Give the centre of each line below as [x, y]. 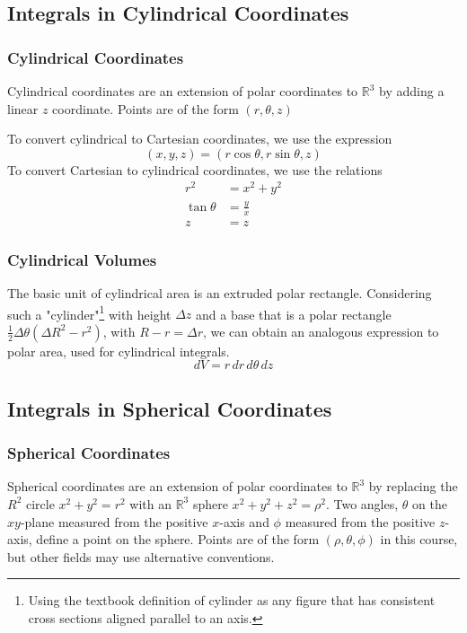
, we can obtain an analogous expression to [321, 331]
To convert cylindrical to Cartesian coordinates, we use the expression [200, 139]
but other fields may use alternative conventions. [141, 556]
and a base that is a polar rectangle [294, 314]
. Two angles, [362, 503]
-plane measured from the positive [114, 521]
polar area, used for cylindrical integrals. [119, 351]
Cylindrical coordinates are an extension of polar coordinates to [183, 91]
